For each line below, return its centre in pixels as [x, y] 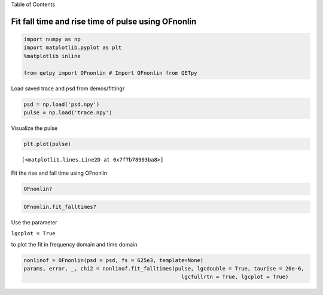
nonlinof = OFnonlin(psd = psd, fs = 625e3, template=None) [114, 260]
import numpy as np [52, 39]
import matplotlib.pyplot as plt [73, 48]
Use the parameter [34, 222]
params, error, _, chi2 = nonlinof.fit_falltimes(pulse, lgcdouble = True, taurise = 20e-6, [164, 268]
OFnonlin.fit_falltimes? [60, 207]
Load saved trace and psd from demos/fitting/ [68, 88]
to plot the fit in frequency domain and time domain [74, 244]
